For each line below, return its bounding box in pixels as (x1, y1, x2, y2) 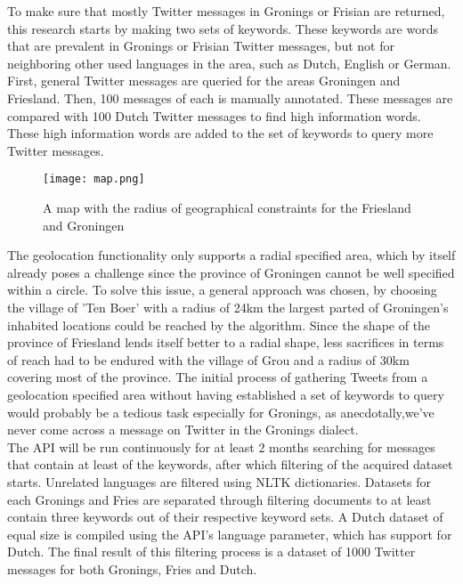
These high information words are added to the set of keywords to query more (7, 124, 434, 142)
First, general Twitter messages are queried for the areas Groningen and (7, 71, 401, 90)
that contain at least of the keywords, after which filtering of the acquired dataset (7, 455, 453, 474)
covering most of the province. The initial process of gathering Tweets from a (7, 368, 428, 386)
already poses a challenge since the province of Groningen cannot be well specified (7, 263, 455, 281)
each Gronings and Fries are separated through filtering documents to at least (7, 490, 432, 508)
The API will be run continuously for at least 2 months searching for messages (7, 437, 435, 456)
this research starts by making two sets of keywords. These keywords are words (7, 19, 438, 37)
